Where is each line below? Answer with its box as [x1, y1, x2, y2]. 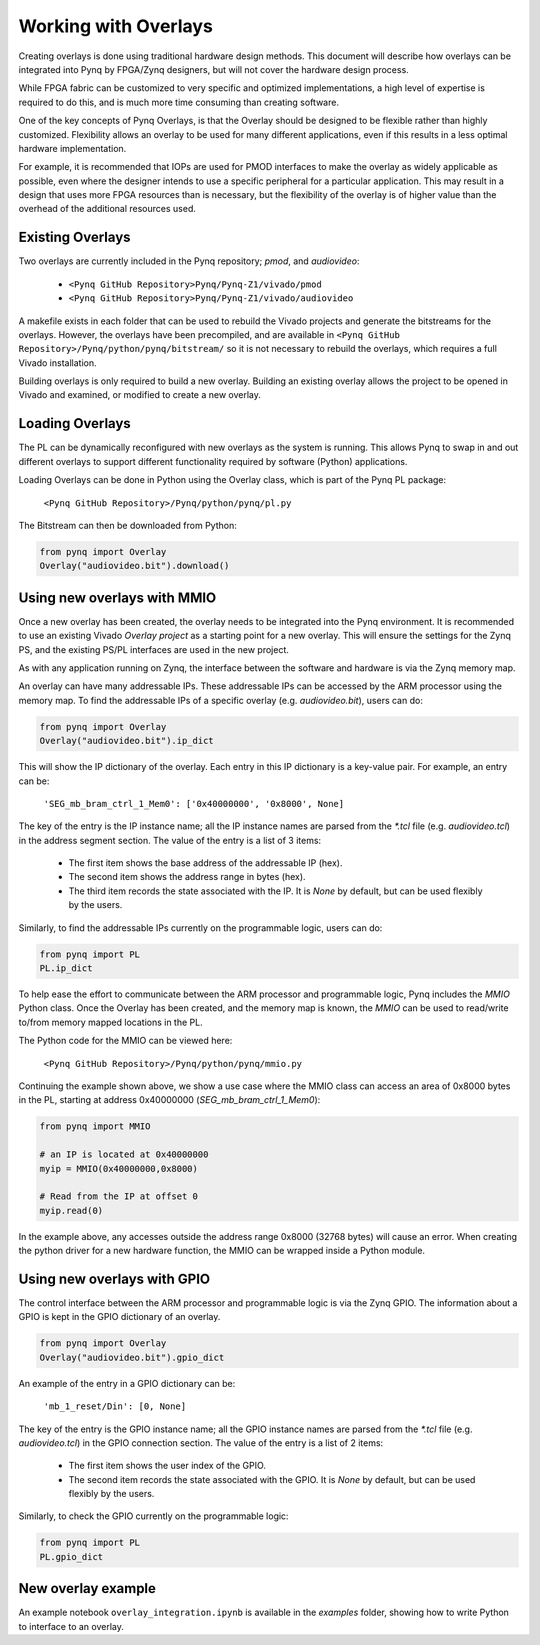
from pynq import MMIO [39, 1121, 151, 1132]
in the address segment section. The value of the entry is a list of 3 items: [18, 834, 322, 846]
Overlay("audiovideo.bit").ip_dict [39, 735, 214, 747]
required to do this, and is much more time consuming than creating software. [18, 96, 340, 108]
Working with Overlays [18, 15, 214, 37]
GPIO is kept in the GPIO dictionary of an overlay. [18, 1311, 221, 1323]
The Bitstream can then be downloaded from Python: [18, 519, 237, 531]
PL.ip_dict [39, 963, 93, 974]
